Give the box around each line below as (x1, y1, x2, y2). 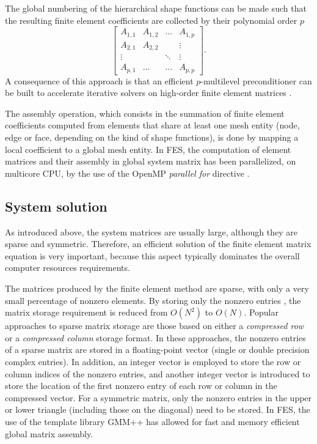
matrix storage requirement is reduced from (5, 306, 168, 319)
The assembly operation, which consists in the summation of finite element (5, 106, 285, 119)
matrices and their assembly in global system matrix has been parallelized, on (5, 155, 296, 168)
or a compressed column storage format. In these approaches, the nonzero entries (5, 331, 306, 344)
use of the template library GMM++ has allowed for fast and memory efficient (5, 415, 300, 427)
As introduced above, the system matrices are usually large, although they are (5, 225, 297, 238)
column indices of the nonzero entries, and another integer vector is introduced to (5, 367, 310, 380)
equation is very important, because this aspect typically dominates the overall (5, 249, 300, 262)
